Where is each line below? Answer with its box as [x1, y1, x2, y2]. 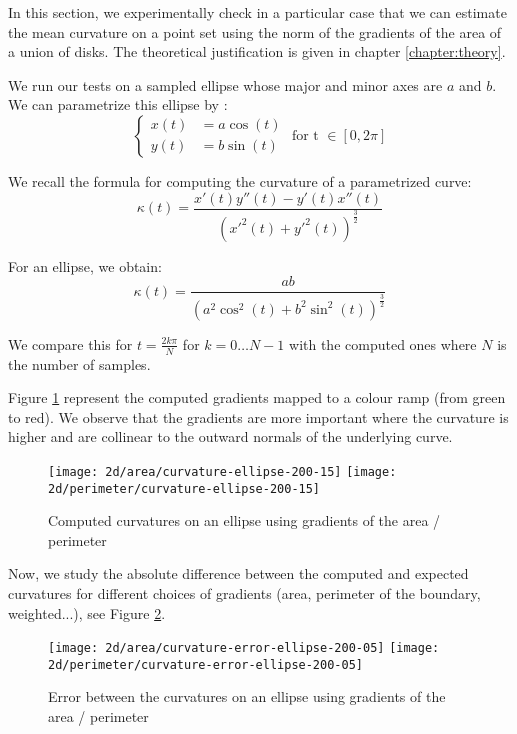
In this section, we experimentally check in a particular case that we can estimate [8, 2, 507, 22]
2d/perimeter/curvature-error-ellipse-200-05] [48, 657, 363, 672]
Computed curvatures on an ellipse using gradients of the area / [48, 510, 441, 531]
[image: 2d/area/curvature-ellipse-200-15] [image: [48, 464, 397, 479]
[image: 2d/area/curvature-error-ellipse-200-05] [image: [48, 641, 440, 656]
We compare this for [8, 333, 133, 354]
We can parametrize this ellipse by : [8, 94, 228, 115]
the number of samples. [8, 353, 151, 374]
